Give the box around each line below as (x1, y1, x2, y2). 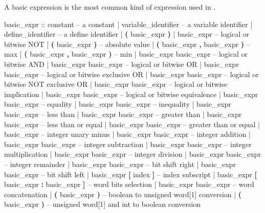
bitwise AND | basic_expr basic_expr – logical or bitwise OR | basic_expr (4, 58, 239, 69)
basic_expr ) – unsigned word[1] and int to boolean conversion (4, 199, 201, 209)
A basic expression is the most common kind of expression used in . (4, 2, 216, 12)
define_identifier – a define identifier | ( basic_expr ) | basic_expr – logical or (4, 29, 250, 39)
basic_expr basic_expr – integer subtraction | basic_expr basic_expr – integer (4, 138, 252, 149)
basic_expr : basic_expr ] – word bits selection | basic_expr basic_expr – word (4, 179, 254, 190)
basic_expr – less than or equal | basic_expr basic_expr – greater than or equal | (4, 119, 260, 129)
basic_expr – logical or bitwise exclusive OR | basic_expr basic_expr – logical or (4, 68, 259, 79)
